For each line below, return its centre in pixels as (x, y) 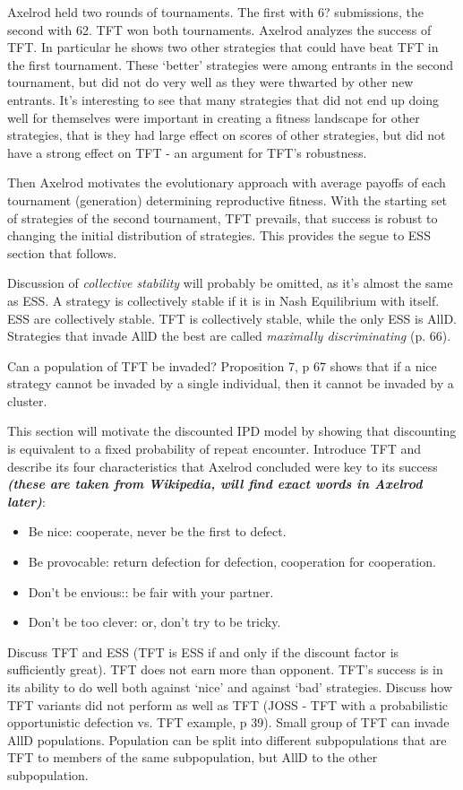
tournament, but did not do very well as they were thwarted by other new (210, 82)
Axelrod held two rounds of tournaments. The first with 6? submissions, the (216, 12)
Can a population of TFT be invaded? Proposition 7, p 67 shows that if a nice (222, 365)
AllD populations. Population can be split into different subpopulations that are (227, 739)
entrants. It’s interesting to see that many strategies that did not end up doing (223, 99)
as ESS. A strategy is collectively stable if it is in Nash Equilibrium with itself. (223, 300)
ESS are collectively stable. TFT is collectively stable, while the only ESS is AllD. (232, 318)
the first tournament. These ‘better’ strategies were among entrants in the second (231, 64)
